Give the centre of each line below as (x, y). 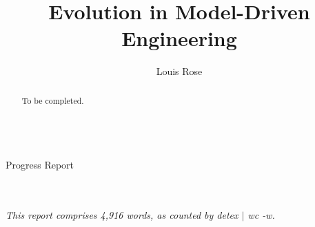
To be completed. (53, 100)
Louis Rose (179, 71)
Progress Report (40, 164)
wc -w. (261, 214)
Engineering (179, 38)
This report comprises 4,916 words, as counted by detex (122, 214)
